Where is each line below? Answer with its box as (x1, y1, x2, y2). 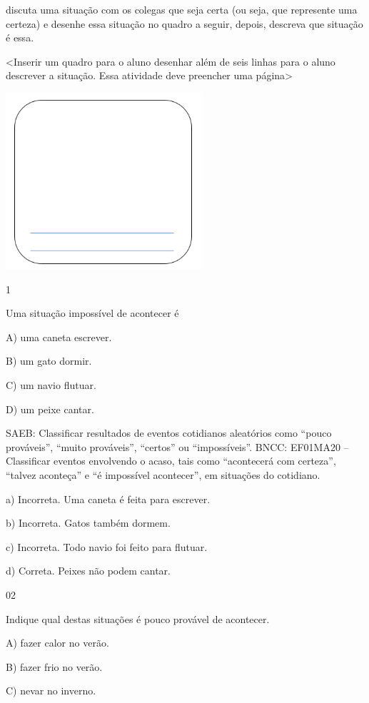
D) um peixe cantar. (6, 401, 94, 416)
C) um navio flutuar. (6, 378, 96, 393)
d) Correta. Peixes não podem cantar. (6, 563, 171, 578)
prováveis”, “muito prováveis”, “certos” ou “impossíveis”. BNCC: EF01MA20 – (6, 439, 349, 454)
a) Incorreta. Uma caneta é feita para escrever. (6, 491, 211, 506)
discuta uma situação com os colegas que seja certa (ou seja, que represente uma (6, 2, 358, 16)
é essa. (6, 30, 34, 45)
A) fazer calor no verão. (6, 635, 109, 650)
